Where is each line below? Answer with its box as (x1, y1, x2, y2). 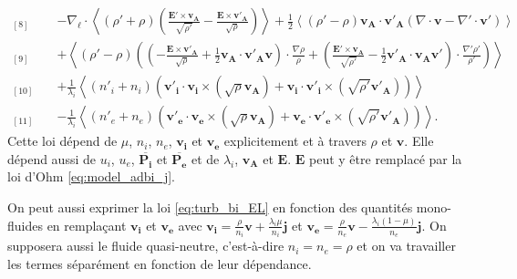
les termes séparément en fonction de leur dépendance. (7, 253, 312, 273)
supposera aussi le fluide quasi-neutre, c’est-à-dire (7, 236, 284, 255)
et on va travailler (357, 236, 456, 255)
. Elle (404, 131, 434, 150)
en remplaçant (47, 215, 127, 234)
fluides (7, 215, 43, 234)
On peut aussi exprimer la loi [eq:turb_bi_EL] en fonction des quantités (7, 197, 413, 216)
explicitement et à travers (223, 131, 367, 150)
